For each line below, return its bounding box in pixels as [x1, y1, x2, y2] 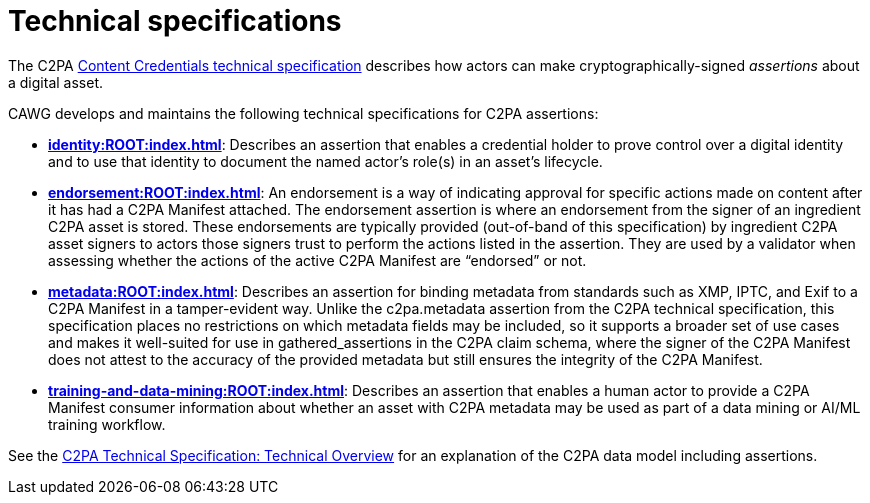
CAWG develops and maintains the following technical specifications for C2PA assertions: [8, 104, 599, 122]
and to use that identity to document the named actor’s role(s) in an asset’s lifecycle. [48, 152, 603, 170]
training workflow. [48, 415, 166, 433]
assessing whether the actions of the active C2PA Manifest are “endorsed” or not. [48, 251, 587, 269]
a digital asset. [8, 73, 103, 91]
